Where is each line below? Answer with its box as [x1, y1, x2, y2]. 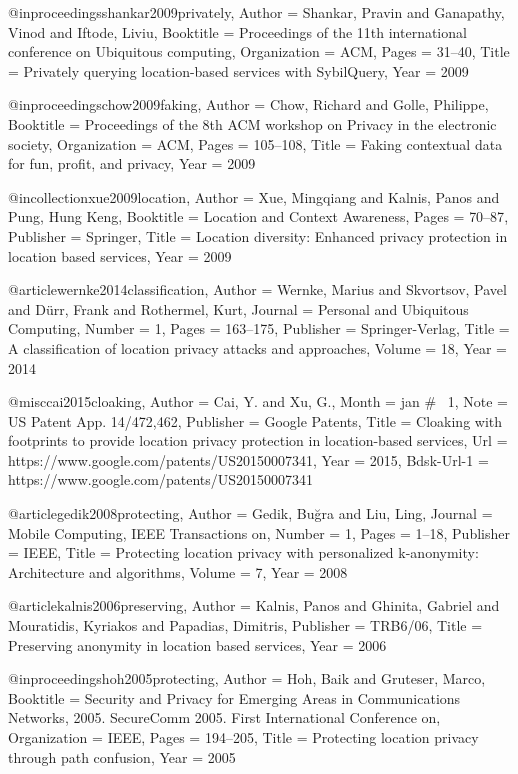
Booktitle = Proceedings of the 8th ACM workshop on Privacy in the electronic [8, 113, 497, 134]
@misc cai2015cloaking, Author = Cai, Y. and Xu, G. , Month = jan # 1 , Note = [8, 391, 508, 412]
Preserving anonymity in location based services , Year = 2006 [8, 634, 387, 655]
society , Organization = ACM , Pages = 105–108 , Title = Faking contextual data [8, 133, 503, 154]
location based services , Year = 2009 [8, 245, 232, 266]
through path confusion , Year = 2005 [8, 746, 236, 767]
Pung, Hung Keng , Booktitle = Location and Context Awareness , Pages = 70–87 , [8, 206, 509, 227]
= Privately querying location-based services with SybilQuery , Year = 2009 [8, 60, 469, 81]
